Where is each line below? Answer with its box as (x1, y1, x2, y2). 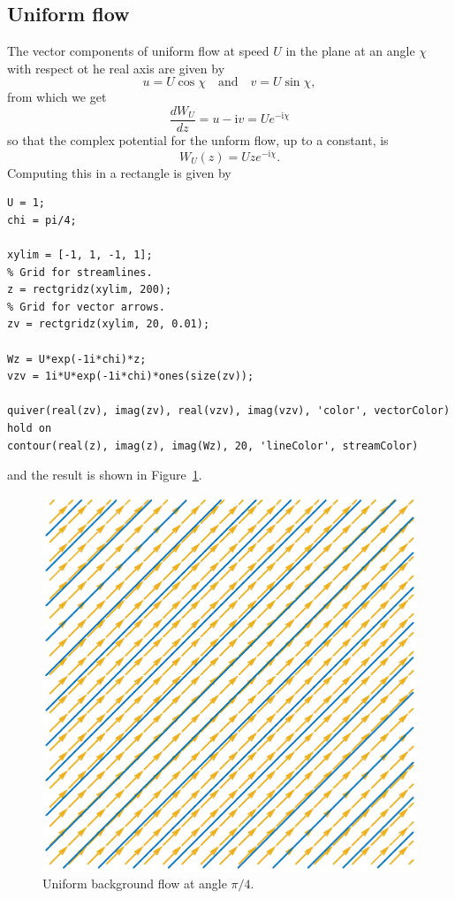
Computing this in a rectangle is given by (7, 163, 231, 181)
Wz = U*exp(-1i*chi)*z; (7, 352, 147, 365)
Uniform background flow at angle (42, 874, 227, 893)
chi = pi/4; (7, 213, 77, 227)
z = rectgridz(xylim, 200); (7, 283, 172, 296)
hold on (7, 422, 52, 435)
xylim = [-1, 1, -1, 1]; (7, 249, 153, 262)
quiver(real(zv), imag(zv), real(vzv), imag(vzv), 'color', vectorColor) (7, 404, 451, 418)
